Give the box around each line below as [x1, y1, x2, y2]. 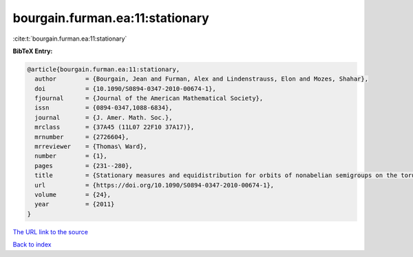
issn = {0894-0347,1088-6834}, [34, 104, 173, 112]
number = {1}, [34, 152, 108, 160]
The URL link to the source [12, 227, 89, 236]
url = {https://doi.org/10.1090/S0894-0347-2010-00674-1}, [34, 181, 275, 189]
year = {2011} [34, 201, 115, 208]
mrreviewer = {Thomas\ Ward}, [34, 143, 147, 151]
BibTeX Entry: [12, 47, 53, 55]
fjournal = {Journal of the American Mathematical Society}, [34, 94, 264, 103]
